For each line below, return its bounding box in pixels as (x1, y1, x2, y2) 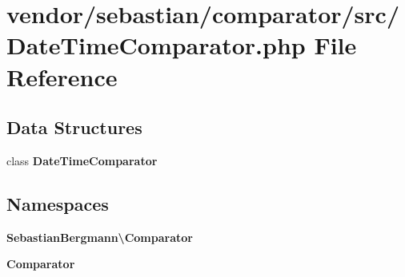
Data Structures (6, 115, 142, 140)
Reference (6, 60, 118, 93)
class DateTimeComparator (6, 152, 158, 168)
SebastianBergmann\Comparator (6, 228, 193, 245)
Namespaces (6, 191, 109, 216)
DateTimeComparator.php (6, 29, 306, 61)
